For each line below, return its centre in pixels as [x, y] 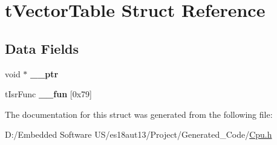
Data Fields [42, 48]
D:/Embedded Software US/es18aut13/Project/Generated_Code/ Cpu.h [138, 134]
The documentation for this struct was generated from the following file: [139, 114]
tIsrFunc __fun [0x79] [48, 94]
